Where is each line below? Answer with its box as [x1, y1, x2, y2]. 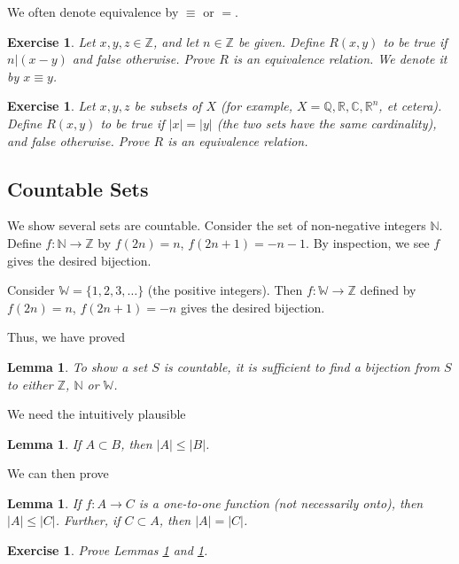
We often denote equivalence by [7, 3, 179, 20]
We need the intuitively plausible [7, 405, 186, 423]
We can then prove [7, 464, 109, 483]
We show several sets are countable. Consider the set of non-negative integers [7, 216, 426, 235]
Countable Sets [7, 174, 149, 202]
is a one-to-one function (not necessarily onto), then [138, 493, 424, 512]
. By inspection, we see [306, 233, 430, 251]
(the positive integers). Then [147, 281, 303, 299]
